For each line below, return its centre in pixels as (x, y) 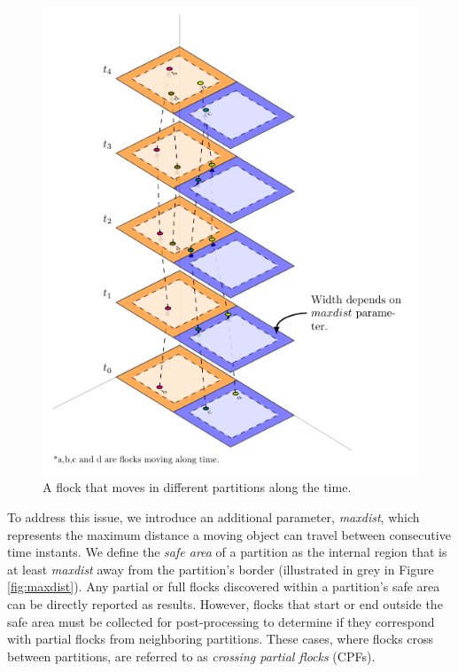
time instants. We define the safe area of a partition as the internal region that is (227, 552)
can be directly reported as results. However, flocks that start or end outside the (225, 603)
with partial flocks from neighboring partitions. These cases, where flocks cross (221, 639)
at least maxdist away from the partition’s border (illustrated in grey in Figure (221, 569)
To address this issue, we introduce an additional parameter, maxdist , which (213, 516)
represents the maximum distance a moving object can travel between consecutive (229, 534)
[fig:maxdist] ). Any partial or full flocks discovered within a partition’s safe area (224, 586)
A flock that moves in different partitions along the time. (197, 487)
